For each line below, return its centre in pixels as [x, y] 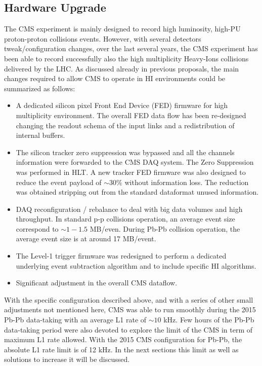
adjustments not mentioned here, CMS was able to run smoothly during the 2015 [130, 309]
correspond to [37, 228]
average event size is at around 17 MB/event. [86, 239]
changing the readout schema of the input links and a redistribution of [125, 125]
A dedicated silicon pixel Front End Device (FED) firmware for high [122, 105]
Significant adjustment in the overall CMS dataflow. [97, 283]
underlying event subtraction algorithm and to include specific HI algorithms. [136, 265]
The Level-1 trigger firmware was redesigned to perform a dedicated [121, 256]
